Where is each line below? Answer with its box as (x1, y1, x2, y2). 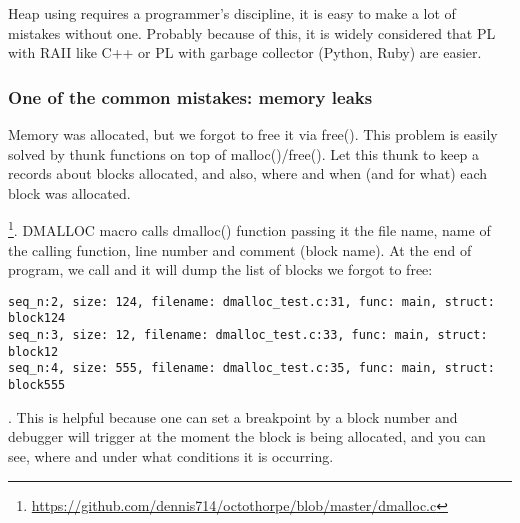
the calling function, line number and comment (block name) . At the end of (8, 239, 472, 260)
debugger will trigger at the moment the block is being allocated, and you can (8, 426, 486, 447)
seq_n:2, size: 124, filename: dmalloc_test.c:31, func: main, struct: (8, 294, 495, 309)
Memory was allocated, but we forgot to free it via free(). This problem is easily (8, 124, 498, 144)
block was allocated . (8, 182, 131, 203)
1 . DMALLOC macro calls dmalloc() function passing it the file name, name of (8, 217, 491, 241)
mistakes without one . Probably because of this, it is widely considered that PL (8, 22, 496, 43)
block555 (8, 378, 66, 393)
